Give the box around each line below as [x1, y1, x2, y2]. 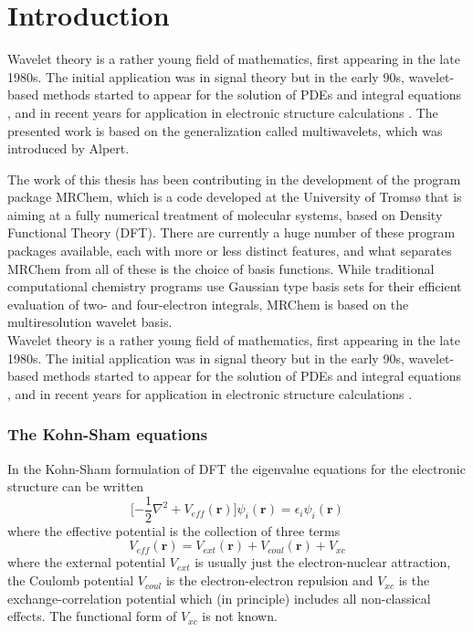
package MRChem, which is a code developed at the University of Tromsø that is [7, 187, 462, 206]
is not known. [202, 606, 278, 626]
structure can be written [7, 477, 144, 496]
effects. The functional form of [7, 606, 177, 626]
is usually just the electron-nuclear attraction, [194, 553, 451, 572]
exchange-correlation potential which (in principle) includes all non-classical [7, 588, 431, 607]
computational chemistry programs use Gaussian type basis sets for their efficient [7, 277, 462, 296]
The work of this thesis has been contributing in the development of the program [7, 169, 461, 188]
